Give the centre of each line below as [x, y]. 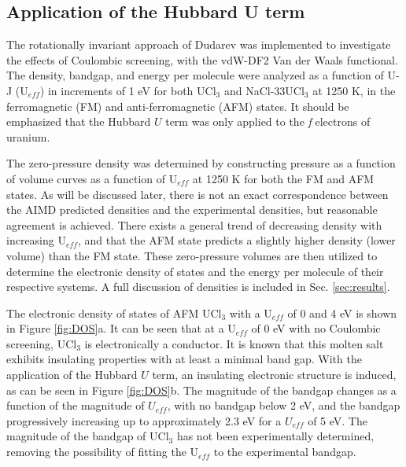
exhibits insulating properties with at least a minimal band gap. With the [184, 359]
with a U [251, 313]
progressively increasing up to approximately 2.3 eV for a [144, 420]
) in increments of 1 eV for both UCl [128, 90]
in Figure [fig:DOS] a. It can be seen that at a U [121, 328]
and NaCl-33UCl [264, 90]
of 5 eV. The [338, 420]
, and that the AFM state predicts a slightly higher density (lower [236, 240]
